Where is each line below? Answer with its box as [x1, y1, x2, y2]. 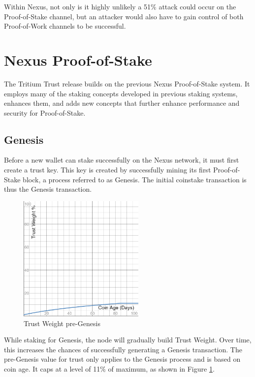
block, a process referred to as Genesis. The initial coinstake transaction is [23, 174, 247, 184]
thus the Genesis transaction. [4, 184, 92, 194]
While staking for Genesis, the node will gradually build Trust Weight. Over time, [4, 335, 252, 345]
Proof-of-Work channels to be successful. [4, 21, 126, 31]
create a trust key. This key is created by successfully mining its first [4, 165, 211, 175]
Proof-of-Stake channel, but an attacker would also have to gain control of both [4, 11, 244, 21]
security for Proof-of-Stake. [4, 107, 86, 118]
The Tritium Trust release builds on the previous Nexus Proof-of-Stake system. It [4, 78, 250, 88]
